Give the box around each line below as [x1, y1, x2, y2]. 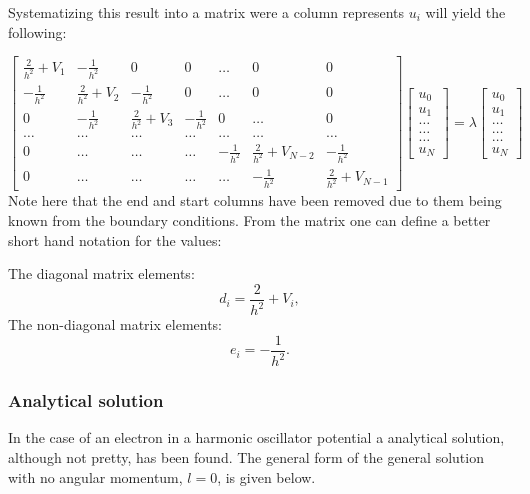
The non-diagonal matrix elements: [8, 314, 223, 335]
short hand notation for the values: [8, 229, 222, 250]
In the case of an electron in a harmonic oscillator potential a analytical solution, [8, 427, 505, 448]
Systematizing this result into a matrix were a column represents [8, 2, 405, 22]
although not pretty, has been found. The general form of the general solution [8, 446, 484, 467]
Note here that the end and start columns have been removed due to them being [8, 190, 502, 211]
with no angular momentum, [8, 466, 183, 487]
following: [8, 21, 67, 42]
